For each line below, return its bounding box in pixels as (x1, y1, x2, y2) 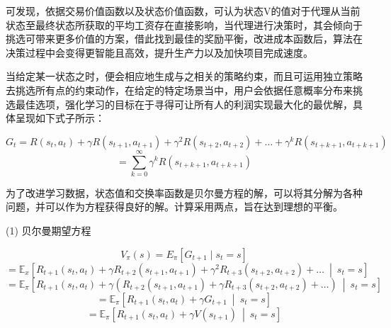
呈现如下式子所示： (15, 111, 105, 125)
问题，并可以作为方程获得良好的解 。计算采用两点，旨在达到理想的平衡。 (6, 199, 343, 214)
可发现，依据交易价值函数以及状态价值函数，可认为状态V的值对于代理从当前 (6, 4, 361, 18)
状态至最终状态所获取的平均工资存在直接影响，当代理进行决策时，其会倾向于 (6, 17, 363, 32)
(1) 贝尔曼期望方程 (6, 223, 91, 238)
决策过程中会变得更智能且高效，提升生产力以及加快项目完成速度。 (6, 45, 313, 60)
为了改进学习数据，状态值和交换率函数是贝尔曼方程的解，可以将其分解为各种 (6, 185, 363, 200)
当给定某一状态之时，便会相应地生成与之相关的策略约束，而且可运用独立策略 (6, 69, 363, 84)
